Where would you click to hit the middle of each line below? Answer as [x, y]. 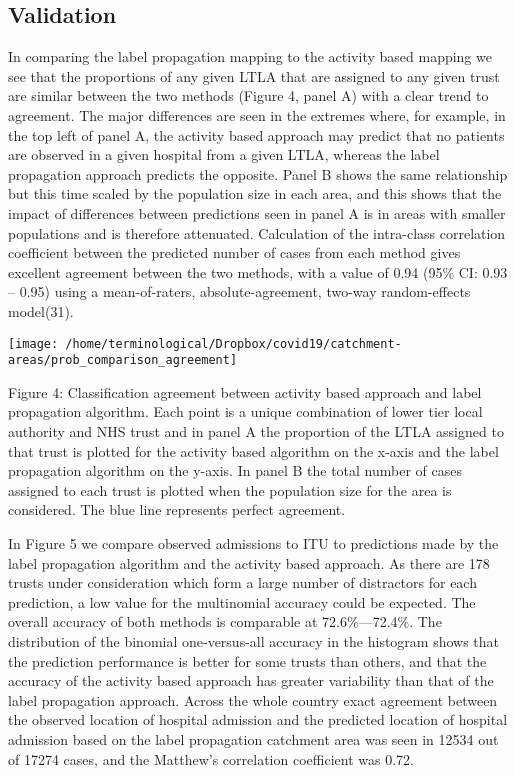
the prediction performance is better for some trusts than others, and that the [247, 660]
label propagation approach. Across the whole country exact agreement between [253, 699]
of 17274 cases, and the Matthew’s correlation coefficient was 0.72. [211, 758]
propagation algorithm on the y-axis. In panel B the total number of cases [235, 470]
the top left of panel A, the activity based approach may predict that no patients [256, 134]
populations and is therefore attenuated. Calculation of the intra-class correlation [257, 232]
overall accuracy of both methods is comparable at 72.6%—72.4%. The [225, 621]
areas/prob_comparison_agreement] [123, 360]
